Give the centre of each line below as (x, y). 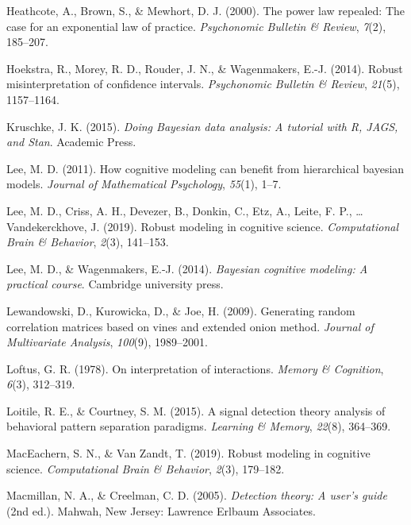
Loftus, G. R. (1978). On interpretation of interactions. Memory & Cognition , (195, 368)
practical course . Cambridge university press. (115, 284)
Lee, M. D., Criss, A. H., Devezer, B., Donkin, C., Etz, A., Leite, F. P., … (185, 210)
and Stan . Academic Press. (71, 142)
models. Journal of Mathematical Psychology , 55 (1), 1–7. (144, 184)
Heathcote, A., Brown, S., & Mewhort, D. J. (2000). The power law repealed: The (205, 10)
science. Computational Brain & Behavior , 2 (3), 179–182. (146, 468)
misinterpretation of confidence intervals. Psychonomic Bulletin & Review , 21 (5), (203, 84)
